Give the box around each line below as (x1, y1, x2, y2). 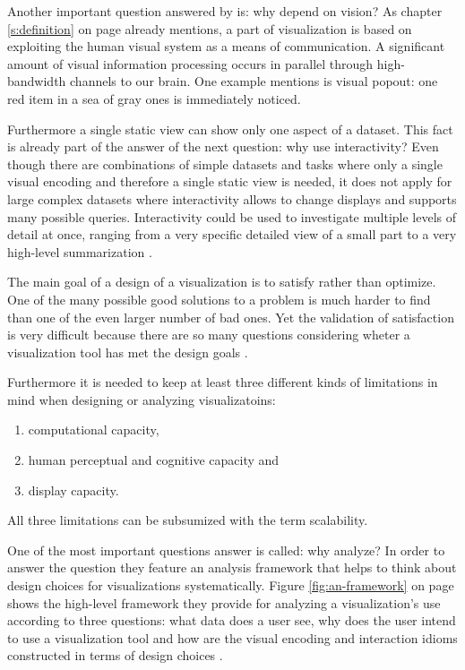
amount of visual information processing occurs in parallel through (7, 54, 374, 73)
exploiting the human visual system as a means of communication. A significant (7, 37, 445, 56)
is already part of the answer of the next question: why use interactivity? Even (7, 137, 439, 156)
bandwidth (7, 72, 66, 90)
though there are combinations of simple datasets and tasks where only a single (7, 154, 443, 173)
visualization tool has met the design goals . (7, 342, 248, 361)
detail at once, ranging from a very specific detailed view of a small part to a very (7, 225, 457, 244)
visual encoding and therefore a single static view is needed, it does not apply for (7, 172, 452, 191)
